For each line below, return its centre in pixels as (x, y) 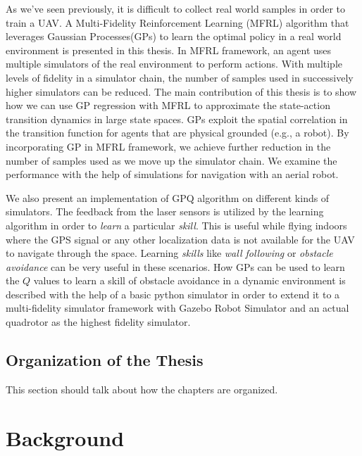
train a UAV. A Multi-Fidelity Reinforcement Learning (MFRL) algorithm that (177, 22)
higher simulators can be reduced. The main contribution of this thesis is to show (181, 91)
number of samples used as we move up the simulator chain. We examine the (171, 160)
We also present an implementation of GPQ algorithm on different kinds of (168, 197)
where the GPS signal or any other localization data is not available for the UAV (180, 239)
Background (65, 437)
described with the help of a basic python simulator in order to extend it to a (173, 294)
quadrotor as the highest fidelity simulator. (98, 322)
